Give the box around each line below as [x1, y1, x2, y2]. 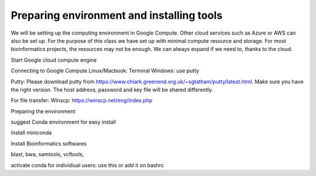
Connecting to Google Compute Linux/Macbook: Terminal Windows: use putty [11, 67, 200, 75]
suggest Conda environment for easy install [11, 119, 116, 126]
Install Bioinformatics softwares [11, 140, 87, 147]
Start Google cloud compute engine [11, 56, 97, 63]
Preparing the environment [11, 107, 75, 114]
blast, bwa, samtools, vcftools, [11, 151, 84, 158]
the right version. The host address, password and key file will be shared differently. [11, 86, 214, 93]
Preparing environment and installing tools [11, 9, 222, 22]
